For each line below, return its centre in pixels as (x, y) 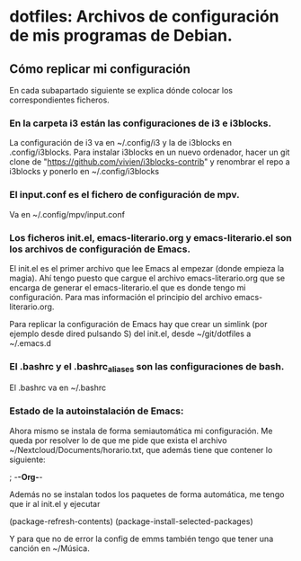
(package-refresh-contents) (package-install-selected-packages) (131, 521)
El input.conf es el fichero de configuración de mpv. (124, 195)
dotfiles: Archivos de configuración (145, 17)
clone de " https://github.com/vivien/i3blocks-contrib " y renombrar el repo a (150, 162)
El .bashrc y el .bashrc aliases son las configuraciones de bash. (147, 367)
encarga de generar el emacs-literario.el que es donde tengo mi (128, 287)
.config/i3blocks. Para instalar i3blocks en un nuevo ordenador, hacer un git (150, 152)
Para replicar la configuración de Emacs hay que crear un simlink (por (138, 324)
